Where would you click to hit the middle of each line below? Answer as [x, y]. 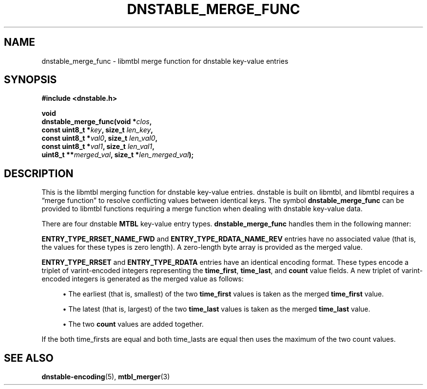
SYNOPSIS [30, 80]
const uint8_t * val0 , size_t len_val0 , [100, 138]
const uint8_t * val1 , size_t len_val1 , [98, 147]
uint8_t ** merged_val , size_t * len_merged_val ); [118, 155]
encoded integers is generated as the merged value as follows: [143, 279]
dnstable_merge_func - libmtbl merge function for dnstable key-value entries [165, 61]
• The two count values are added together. [133, 324]
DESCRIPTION [39, 173]
